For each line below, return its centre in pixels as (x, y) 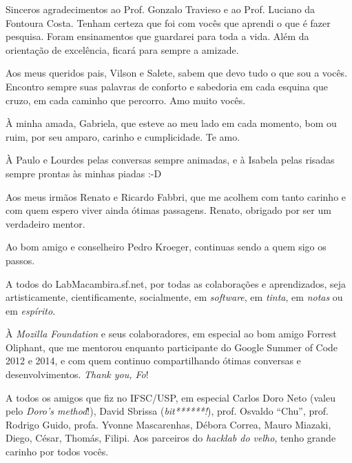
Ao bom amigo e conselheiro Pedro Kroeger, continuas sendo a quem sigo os (166, 247)
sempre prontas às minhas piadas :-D (84, 173)
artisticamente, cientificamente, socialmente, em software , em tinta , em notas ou (174, 297)
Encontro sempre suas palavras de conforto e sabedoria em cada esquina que (167, 86)
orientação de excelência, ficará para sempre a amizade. (122, 49)
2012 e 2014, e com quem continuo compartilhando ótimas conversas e (153, 361)
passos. (20, 260)
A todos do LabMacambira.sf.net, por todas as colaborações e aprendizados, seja (176, 283)
